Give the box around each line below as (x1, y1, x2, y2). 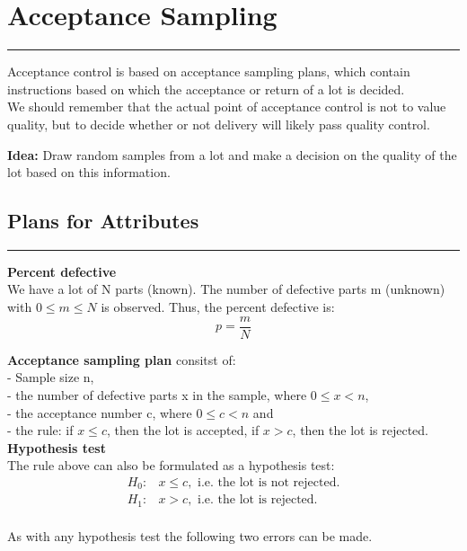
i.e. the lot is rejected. (198, 493, 318, 507)
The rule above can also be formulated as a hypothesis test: (7, 456, 335, 475)
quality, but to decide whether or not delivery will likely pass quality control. (7, 114, 430, 133)
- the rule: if (7, 421, 74, 440)
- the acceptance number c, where (7, 403, 192, 422)
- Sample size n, (7, 368, 94, 387)
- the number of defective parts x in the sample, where (7, 385, 307, 404)
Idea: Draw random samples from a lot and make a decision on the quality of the (7, 145, 457, 164)
